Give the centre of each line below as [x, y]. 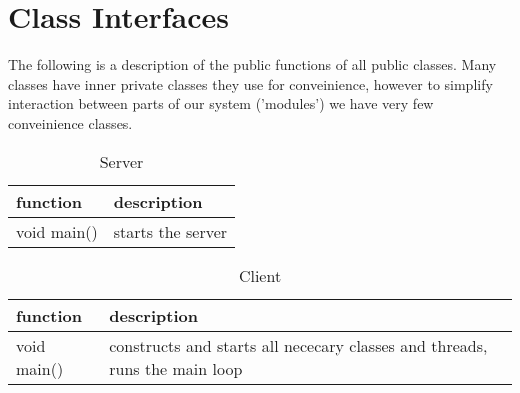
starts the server [170, 231]
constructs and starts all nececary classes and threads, [298, 345]
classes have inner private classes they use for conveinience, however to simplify [250, 83]
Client [260, 275]
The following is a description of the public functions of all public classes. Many [252, 64]
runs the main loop [176, 368]
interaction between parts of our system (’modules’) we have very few [221, 103]
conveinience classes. [70, 122]
